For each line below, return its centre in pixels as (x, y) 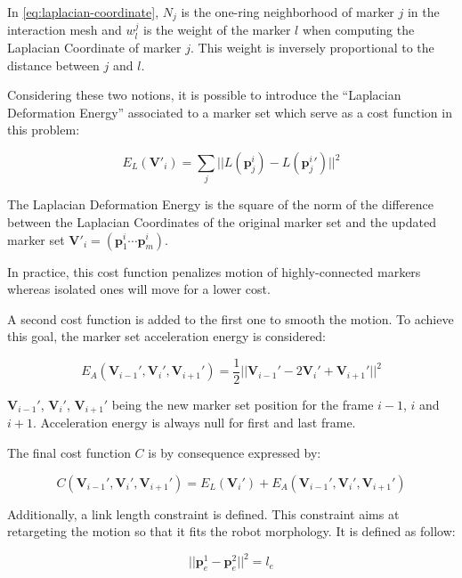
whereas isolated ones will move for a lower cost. (139, 289)
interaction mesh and (65, 30)
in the (423, 12)
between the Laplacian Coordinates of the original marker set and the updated (222, 221)
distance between (53, 65)
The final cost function (69, 453)
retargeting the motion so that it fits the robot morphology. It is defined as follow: (231, 531)
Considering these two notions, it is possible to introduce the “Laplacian (204, 95)
